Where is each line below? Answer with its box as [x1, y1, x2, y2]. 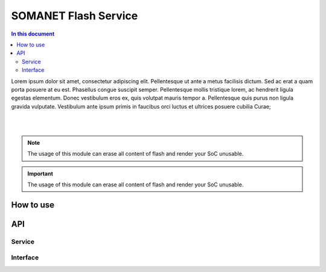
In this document [11, 30, 55, 37]
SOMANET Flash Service [11, 9, 138, 22]
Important [27, 169, 54, 177]
